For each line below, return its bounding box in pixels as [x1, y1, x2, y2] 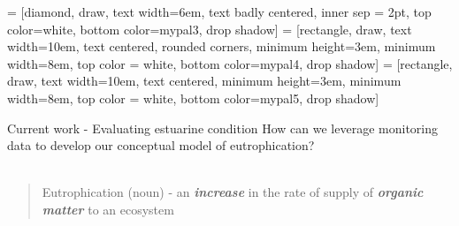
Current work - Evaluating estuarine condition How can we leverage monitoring [7, 118, 439, 137]
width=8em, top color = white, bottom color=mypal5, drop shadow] [7, 88, 379, 107]
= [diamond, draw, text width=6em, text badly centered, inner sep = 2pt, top [7, 3, 432, 20]
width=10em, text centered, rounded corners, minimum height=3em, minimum [7, 37, 436, 56]
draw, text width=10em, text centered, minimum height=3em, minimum [7, 72, 402, 90]
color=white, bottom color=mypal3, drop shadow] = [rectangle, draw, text [7, 19, 412, 38]
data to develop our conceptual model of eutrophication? [7, 136, 315, 154]
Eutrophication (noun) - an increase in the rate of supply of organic [42, 183, 424, 201]
